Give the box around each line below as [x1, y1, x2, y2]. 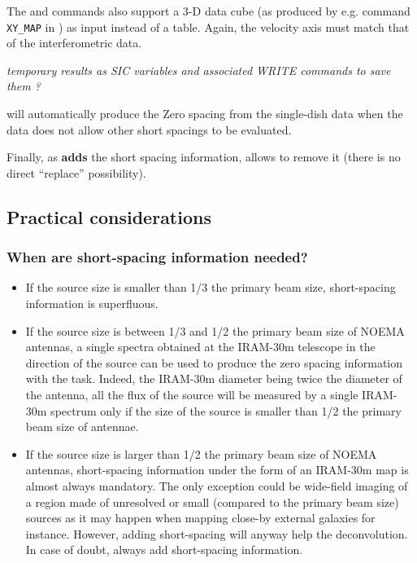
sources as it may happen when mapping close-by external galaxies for [25, 509, 376, 526]
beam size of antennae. [25, 418, 139, 435]
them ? [7, 77, 41, 95]
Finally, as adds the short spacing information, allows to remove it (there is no [7, 148, 401, 165]
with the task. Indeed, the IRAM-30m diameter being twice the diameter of [25, 370, 402, 387]
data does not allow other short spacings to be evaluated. [7, 121, 292, 138]
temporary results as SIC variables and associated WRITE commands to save [7, 61, 391, 78]
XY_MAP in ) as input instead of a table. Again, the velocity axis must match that [7, 18, 410, 35]
